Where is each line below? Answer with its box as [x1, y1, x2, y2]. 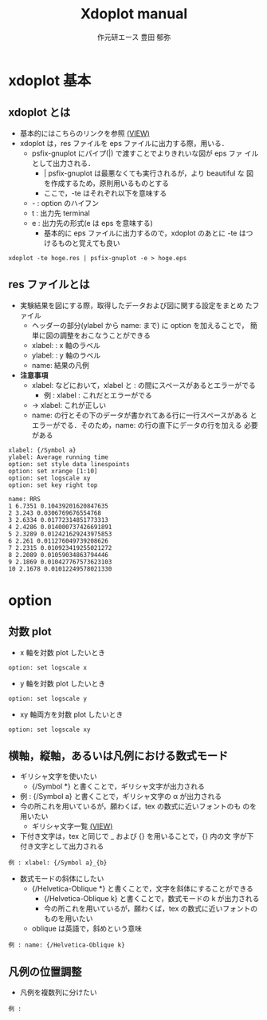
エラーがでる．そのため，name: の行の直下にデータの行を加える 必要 [31, 420, 258, 429]
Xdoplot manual [80, 5, 188, 23]
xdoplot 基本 [8, 71, 92, 89]
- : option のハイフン [31, 198, 100, 208]
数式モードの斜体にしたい [19, 874, 104, 884]
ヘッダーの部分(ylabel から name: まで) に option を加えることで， [31, 320, 249, 330]
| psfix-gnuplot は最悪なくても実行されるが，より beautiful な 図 [43, 168, 253, 178]
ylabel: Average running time [8, 453, 109, 461]
